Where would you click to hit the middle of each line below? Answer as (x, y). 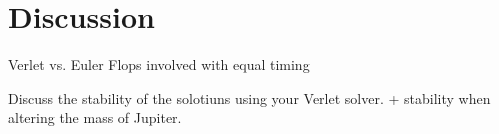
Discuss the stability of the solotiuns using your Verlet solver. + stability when (249, 97)
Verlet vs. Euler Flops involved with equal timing (159, 64)
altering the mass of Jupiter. (95, 117)
